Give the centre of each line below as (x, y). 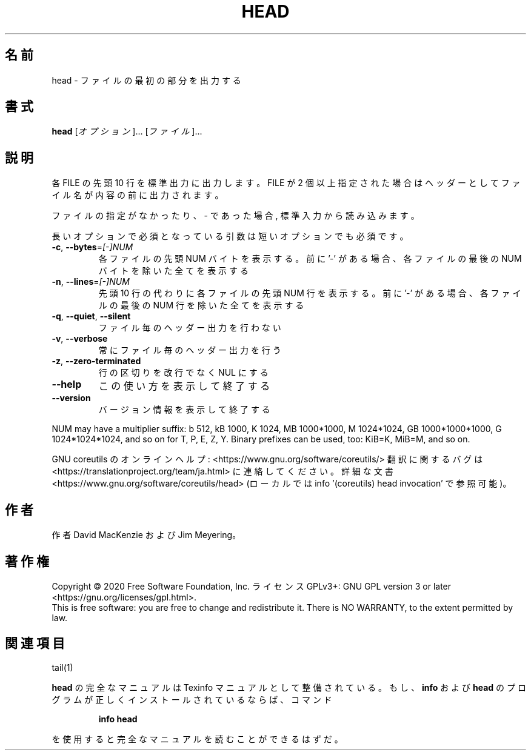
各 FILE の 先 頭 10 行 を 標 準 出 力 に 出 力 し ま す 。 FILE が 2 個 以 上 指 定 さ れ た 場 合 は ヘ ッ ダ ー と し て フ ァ (286, 183)
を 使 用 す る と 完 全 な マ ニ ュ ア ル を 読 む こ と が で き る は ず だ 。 (197, 739)
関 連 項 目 (35, 644)
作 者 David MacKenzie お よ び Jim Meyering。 (146, 535)
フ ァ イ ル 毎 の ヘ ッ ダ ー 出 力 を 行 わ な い (190, 328)
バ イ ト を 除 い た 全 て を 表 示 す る (173, 271)
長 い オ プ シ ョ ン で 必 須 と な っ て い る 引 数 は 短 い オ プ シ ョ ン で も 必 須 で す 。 (230, 236)
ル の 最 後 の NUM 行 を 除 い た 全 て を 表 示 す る (201, 305)
